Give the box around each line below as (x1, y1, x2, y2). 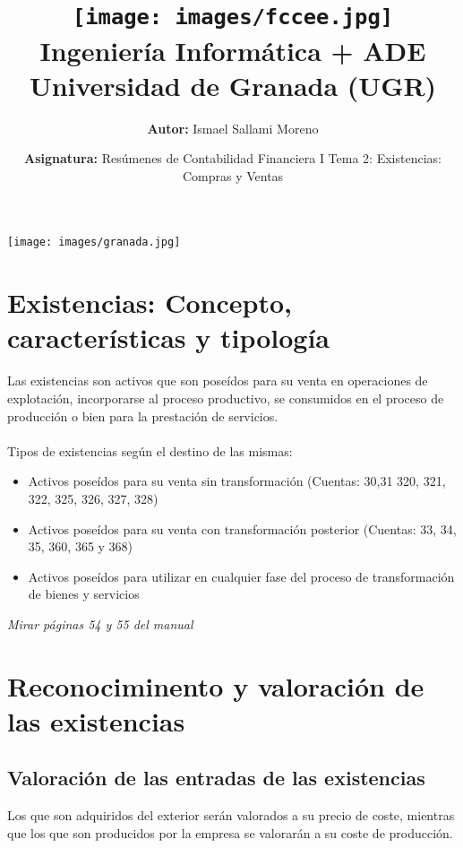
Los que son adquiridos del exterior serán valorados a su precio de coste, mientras (7, 806, 455, 825)
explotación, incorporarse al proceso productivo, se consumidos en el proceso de (7, 388, 444, 407)
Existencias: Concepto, (7, 284, 292, 321)
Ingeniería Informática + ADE (39, 31, 426, 68)
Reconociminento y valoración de (7, 667, 424, 704)
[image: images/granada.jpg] (7, 236, 181, 249)
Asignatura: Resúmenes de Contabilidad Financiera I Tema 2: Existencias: (24, 149, 442, 168)
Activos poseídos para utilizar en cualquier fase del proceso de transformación (28, 567, 455, 585)
